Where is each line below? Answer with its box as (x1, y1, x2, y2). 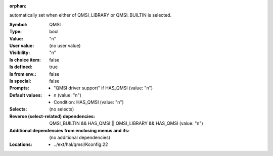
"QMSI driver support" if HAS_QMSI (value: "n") (54, 85, 153, 91)
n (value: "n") (54, 92, 82, 98)
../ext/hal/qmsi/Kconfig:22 (54, 141, 108, 147)
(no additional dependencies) (49, 134, 111, 141)
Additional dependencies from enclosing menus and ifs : (9, 127, 130, 133)
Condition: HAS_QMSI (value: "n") (54, 99, 124, 106)
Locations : (9, 141, 32, 147)
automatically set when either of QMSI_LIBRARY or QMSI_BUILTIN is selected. (9, 12, 172, 18)
